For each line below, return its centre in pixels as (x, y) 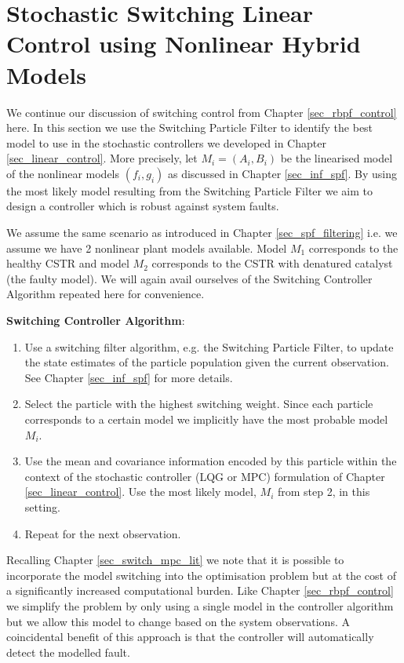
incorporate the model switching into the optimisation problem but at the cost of (201, 575)
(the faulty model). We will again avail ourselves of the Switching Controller (189, 278)
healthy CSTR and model (68, 263)
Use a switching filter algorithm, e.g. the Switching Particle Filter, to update (209, 346)
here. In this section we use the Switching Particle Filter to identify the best (190, 127)
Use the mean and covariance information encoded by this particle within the (211, 461)
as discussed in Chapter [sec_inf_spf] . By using (282, 173)
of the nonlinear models (63, 173)
